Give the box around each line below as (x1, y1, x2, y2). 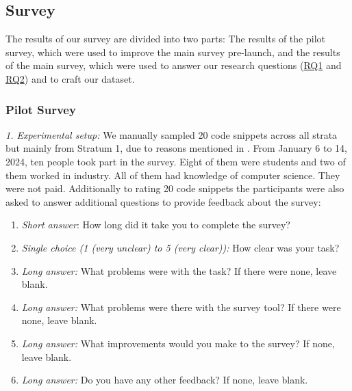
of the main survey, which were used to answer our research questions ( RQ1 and (5, 58, 342, 72)
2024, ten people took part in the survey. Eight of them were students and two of (5, 154, 346, 168)
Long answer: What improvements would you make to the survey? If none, (21, 336, 335, 350)
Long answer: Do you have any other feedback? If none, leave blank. (21, 373, 308, 387)
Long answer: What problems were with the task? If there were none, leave (21, 263, 337, 278)
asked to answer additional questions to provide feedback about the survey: (5, 194, 321, 208)
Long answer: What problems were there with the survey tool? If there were (21, 299, 341, 314)
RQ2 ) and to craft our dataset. (5, 71, 135, 85)
